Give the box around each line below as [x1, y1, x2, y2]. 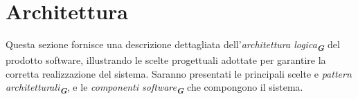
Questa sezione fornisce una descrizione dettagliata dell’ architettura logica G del [6, 37, 340, 54]
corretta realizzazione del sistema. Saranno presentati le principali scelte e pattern [6, 66, 352, 80]
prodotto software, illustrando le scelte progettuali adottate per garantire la [6, 53, 326, 67]
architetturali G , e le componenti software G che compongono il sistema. [6, 80, 303, 97]
